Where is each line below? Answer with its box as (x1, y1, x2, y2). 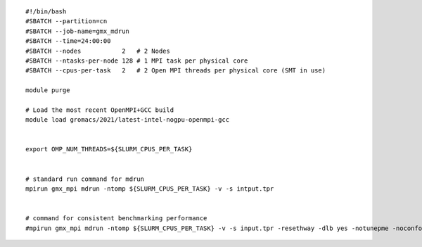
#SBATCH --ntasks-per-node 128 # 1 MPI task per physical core (25, 56, 248, 65)
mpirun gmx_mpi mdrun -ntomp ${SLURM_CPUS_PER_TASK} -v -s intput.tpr (25, 185, 274, 193)
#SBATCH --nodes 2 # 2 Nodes (25, 46, 170, 55)
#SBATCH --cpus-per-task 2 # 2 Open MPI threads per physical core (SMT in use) (25, 67, 326, 75)
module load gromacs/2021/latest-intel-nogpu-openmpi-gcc (25, 116, 230, 124)
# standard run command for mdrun (25, 175, 144, 183)
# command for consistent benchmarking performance (25, 215, 207, 222)
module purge (25, 87, 70, 94)
